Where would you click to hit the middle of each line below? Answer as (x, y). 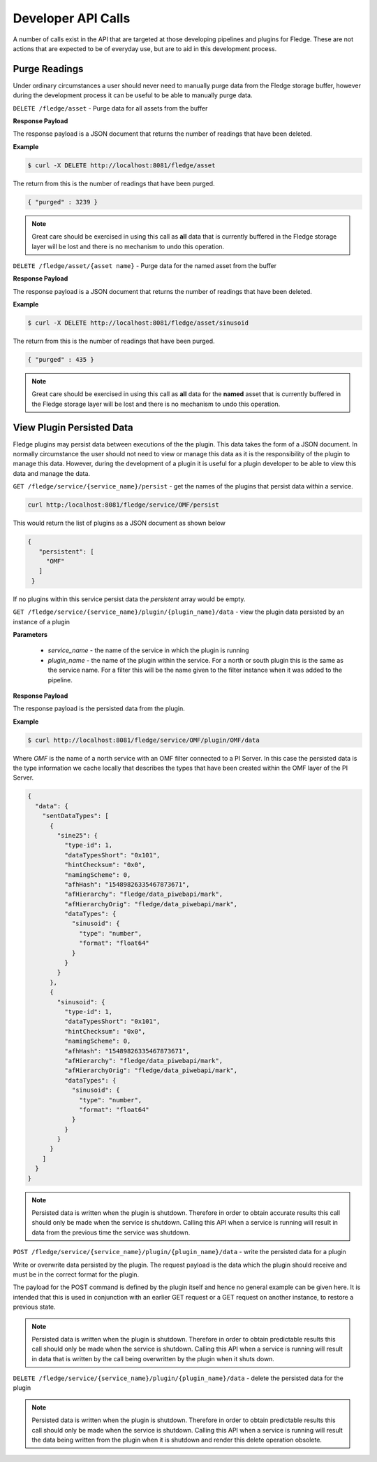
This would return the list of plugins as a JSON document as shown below (119, 523)
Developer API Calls (72, 18)
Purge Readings (48, 69)
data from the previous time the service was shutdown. (111, 1232)
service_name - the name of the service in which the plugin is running (148, 650)
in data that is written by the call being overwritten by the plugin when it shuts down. (153, 1358)
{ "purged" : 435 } (61, 360)
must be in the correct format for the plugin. (76, 1274)
